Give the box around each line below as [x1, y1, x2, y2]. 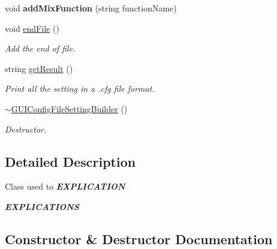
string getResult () [5, 62, 73, 74]
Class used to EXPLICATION [5, 180, 125, 193]
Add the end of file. [5, 42, 76, 55]
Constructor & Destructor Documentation [5, 229, 273, 248]
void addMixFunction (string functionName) [5, 2, 177, 14]
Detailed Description [5, 152, 136, 170]
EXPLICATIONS [5, 200, 79, 212]
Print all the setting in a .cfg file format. [5, 82, 155, 95]
